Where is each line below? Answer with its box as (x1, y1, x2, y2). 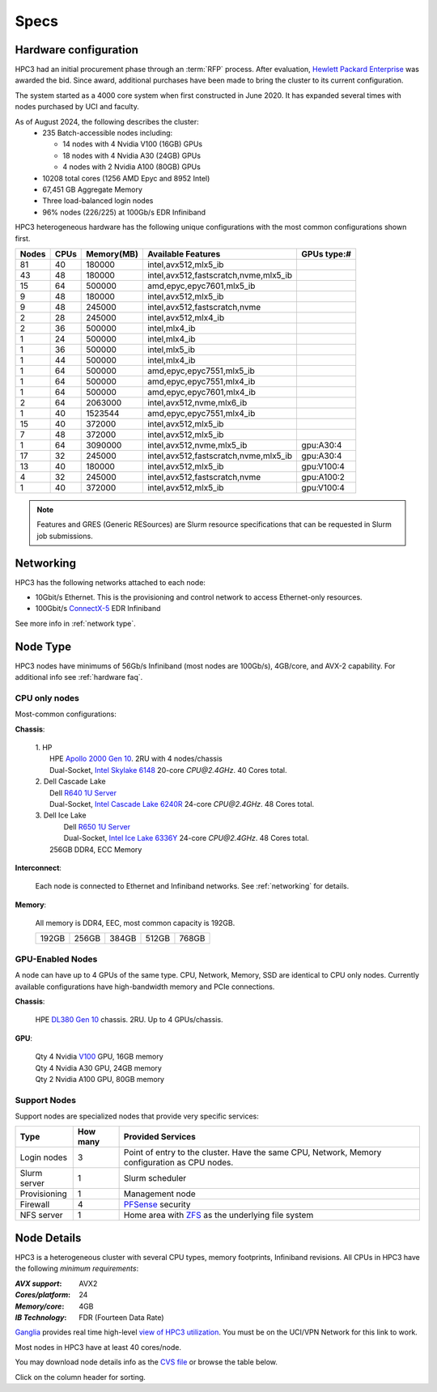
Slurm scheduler (123, 1173, 187, 1184)
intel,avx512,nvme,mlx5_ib (146, 439, 248, 451)
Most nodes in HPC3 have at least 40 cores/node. (15, 1342, 182, 1352)
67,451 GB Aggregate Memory (42, 185, 143, 194)
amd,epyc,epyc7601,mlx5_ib (146, 280, 256, 291)
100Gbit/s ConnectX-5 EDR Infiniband (35, 604, 161, 613)
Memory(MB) (86, 248, 139, 259)
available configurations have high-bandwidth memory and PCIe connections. (15, 982, 275, 991)
